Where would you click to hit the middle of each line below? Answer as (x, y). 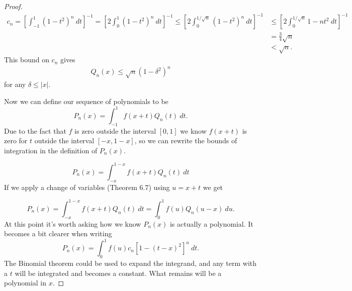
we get (213, 187)
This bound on (27, 60)
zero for (16, 140)
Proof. (13, 6)
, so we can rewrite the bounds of (186, 140)
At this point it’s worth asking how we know (73, 223)
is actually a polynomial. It (211, 223)
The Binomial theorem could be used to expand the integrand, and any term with (130, 263)
